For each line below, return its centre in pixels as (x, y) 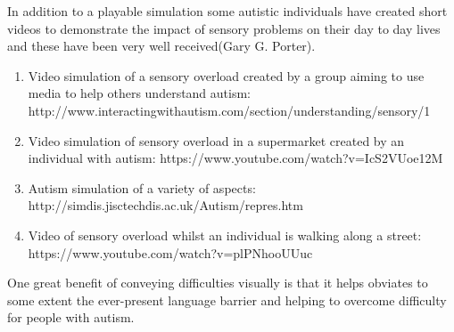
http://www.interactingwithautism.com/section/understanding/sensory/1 (229, 110)
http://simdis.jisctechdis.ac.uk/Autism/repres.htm (165, 205)
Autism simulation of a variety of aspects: (142, 187)
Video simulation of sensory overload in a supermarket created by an (216, 140)
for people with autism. (71, 317)
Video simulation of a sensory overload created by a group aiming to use (226, 75)
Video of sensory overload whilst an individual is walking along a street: (225, 235)
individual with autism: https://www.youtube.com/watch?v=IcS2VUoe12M (235, 158)
